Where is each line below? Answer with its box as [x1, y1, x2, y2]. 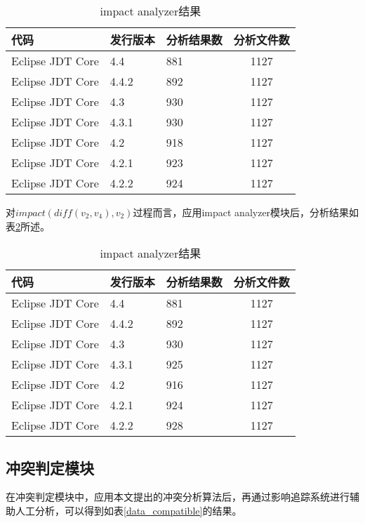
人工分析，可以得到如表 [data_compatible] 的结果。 [15, 503, 242, 517]
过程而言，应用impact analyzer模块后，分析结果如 [133, 205, 359, 219]
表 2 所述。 [6, 218, 50, 233]
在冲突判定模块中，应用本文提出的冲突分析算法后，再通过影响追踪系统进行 [6, 489, 350, 504]
